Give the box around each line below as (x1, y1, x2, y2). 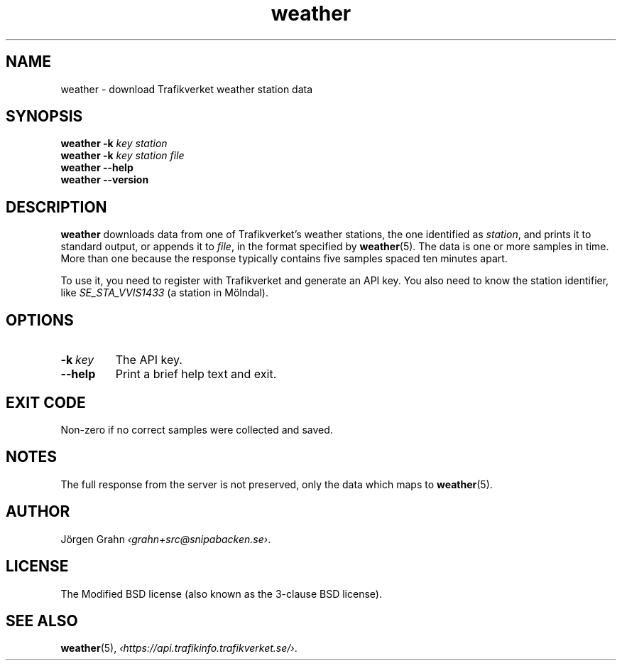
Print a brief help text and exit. (115, 367, 277, 382)
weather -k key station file (60, 149, 185, 162)
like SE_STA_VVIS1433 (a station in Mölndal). (60, 286, 268, 299)
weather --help (60, 161, 133, 174)
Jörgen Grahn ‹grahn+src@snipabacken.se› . (60, 532, 271, 545)
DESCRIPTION (6, 198, 107, 216)
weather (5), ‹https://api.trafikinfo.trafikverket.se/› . (60, 642, 298, 655)
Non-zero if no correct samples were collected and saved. (60, 423, 333, 436)
